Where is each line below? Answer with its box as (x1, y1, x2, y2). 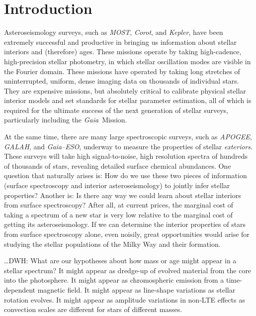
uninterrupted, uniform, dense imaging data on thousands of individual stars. (4, 76, 239, 86)
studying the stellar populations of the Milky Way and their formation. (4, 238, 221, 249)
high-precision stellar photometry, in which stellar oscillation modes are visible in (4, 56, 251, 66)
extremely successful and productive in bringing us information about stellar (4, 36, 237, 47)
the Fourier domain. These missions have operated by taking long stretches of (4, 66, 240, 76)
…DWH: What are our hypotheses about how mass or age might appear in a (4, 255, 237, 266)
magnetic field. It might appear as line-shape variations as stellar (37, 284, 236, 295)
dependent (4, 284, 36, 295)
